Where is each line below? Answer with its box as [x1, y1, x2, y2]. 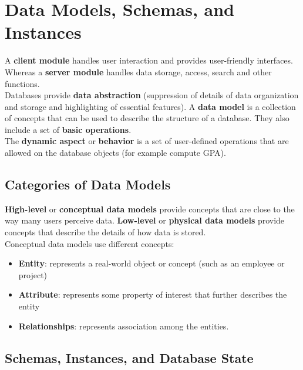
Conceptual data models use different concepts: [5, 237, 174, 249]
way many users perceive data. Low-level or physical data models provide [5, 214, 285, 226]
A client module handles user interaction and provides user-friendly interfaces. [5, 54, 293, 66]
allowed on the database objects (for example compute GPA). [5, 146, 226, 159]
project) [18, 268, 48, 281]
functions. [5, 77, 40, 89]
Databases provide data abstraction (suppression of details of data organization [5, 89, 299, 101]
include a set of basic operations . [5, 123, 132, 135]
